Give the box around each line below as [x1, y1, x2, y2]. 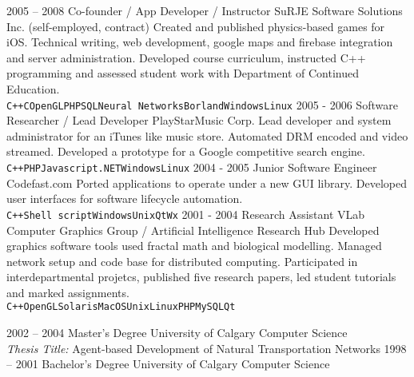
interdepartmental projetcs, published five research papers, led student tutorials [6, 268, 396, 285]
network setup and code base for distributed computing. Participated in [6, 252, 358, 269]
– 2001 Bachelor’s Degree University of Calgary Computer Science [6, 355, 330, 372]
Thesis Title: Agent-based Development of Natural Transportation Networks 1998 [6, 339, 407, 356]
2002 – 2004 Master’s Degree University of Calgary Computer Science [6, 324, 348, 341]
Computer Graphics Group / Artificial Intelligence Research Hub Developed [6, 221, 380, 238]
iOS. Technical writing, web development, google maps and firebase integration [6, 34, 393, 50]
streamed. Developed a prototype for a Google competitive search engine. [6, 143, 365, 160]
